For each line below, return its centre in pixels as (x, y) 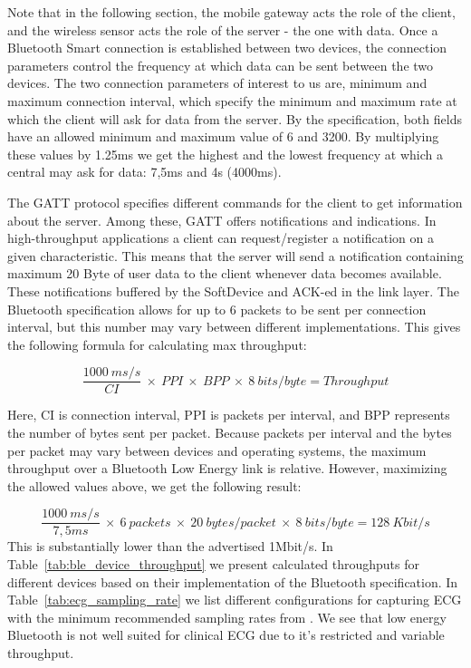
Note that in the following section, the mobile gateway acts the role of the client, (231, 12)
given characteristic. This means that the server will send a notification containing (235, 255)
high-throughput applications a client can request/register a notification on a (221, 238)
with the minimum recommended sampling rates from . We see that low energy (227, 617)
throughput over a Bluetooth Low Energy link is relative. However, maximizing (227, 468)
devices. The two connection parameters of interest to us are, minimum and (217, 83)
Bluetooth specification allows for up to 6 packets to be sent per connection (217, 309)
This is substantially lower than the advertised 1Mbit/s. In (170, 546)
